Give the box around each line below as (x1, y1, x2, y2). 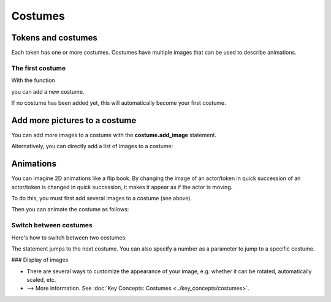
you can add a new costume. (11, 88, 85, 95)
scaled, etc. (26, 276, 56, 284)
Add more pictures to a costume (11, 115, 137, 126)
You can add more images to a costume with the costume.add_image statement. (11, 131, 217, 138)
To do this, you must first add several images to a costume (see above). (11, 194, 192, 202)
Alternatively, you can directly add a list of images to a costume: (11, 143, 173, 150)
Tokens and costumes (11, 32, 97, 43)
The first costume (11, 64, 66, 72)
